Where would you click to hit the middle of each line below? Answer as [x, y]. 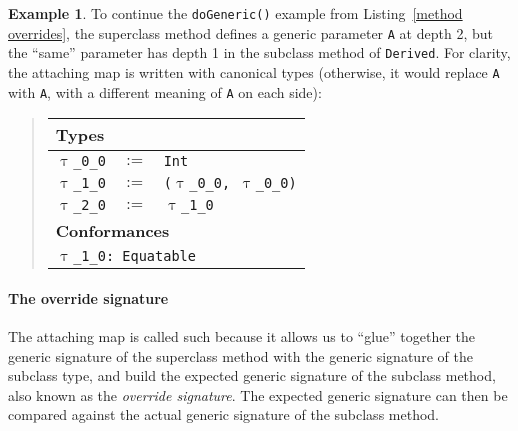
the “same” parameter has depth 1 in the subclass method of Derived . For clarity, [259, 52]
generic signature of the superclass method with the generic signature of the [240, 355]
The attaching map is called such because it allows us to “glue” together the [242, 336]
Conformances [112, 231]
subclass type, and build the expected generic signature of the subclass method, [252, 375]
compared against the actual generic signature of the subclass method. [223, 414]
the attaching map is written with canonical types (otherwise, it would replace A [254, 71]
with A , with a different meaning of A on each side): [165, 91]
